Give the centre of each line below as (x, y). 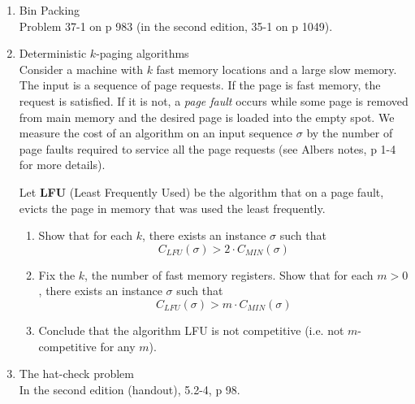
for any (118, 346)
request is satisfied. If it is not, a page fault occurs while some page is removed (214, 100)
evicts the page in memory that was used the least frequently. (172, 208)
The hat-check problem (76, 374)
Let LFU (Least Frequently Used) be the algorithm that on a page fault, (201, 191)
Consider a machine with (81, 69)
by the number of (350, 133)
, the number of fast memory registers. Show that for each (229, 274)
